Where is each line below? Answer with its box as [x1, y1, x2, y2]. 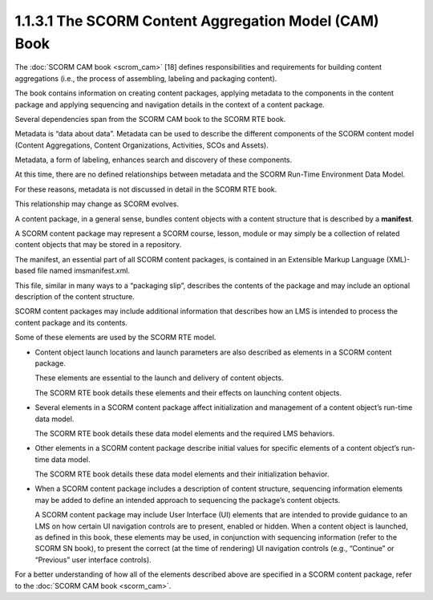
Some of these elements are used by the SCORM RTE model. [14, 333, 216, 343]
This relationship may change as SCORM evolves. [14, 199, 180, 209]
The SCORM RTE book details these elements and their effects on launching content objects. [34, 387, 342, 397]
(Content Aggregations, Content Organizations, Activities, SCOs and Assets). [14, 140, 269, 150]
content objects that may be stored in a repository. [14, 240, 182, 249]
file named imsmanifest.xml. [37, 266, 130, 276]
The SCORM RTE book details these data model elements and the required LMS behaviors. [34, 428, 335, 438]
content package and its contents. [14, 318, 128, 327]
